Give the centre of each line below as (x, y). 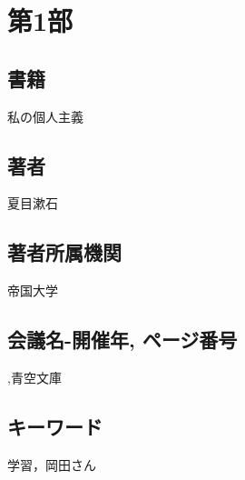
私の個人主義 (45, 116)
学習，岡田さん (52, 464)
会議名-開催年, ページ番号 (122, 340)
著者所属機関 (64, 252)
